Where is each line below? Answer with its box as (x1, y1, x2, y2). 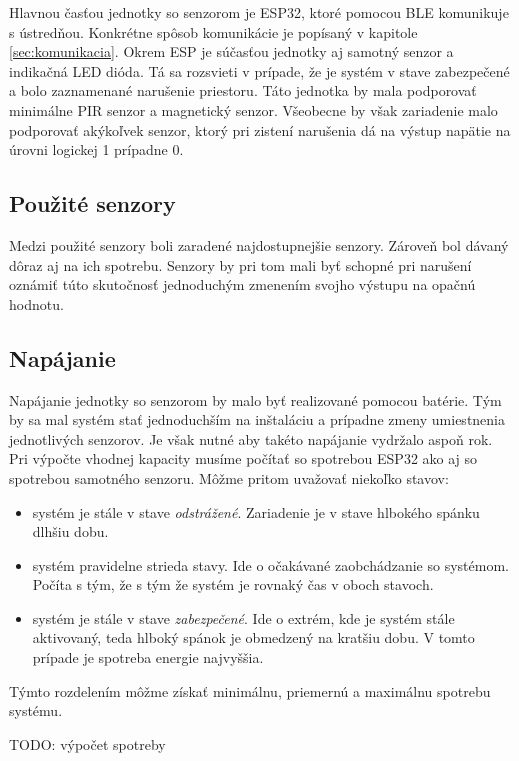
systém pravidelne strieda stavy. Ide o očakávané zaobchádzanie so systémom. (32, 554, 509, 575)
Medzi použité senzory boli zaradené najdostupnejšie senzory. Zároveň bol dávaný (9, 234, 509, 255)
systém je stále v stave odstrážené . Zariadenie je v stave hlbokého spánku (32, 501, 480, 522)
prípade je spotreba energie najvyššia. (32, 647, 264, 668)
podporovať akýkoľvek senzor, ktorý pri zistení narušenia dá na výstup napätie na (9, 119, 511, 140)
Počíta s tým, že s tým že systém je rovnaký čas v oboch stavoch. (32, 574, 434, 595)
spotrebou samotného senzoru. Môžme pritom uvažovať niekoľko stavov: (9, 467, 449, 488)
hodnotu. (9, 293, 64, 314)
